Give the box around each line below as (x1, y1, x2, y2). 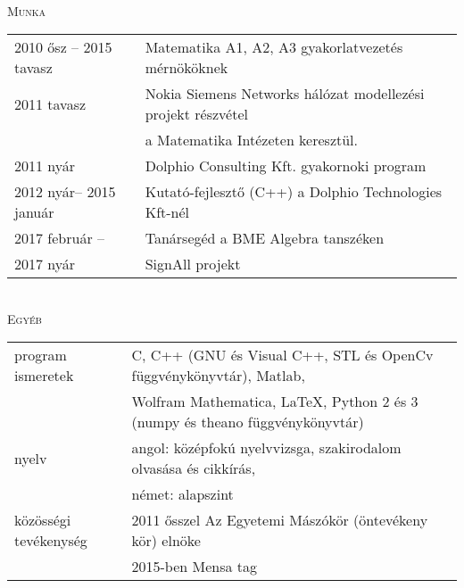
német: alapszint (131, 484, 234, 505)
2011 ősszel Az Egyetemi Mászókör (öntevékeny (131, 509, 428, 531)
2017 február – (14, 228, 104, 249)
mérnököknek (145, 57, 228, 79)
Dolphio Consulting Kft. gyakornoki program (145, 155, 427, 177)
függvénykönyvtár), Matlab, (131, 365, 305, 386)
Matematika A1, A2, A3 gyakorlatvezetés (145, 37, 403, 58)
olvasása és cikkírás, (131, 458, 256, 479)
